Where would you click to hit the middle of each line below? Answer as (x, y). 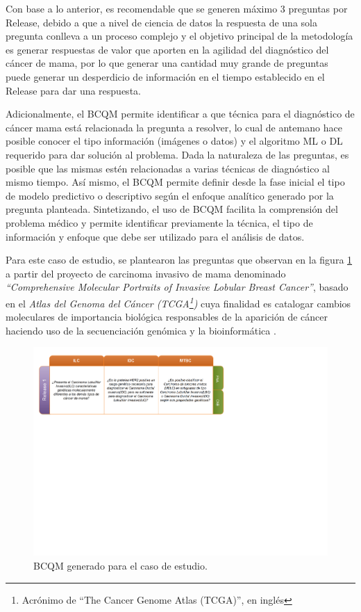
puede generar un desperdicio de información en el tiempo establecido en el (165, 76)
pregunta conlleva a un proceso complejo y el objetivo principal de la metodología (179, 36)
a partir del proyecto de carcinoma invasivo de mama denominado (146, 273)
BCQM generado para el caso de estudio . (120, 565)
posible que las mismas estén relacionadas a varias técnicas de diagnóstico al (168, 168)
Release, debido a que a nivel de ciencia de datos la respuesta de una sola (161, 22)
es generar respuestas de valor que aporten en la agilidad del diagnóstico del (167, 49)
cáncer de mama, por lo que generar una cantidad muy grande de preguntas (167, 63)
